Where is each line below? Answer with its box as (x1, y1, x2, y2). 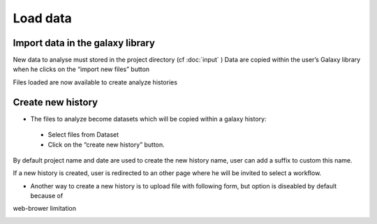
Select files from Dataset (47, 130, 119, 139)
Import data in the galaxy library (13, 37, 155, 49)
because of (30, 192, 64, 200)
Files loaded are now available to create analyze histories (13, 77, 178, 87)
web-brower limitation (13, 204, 77, 213)
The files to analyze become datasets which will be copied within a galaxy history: (30, 114, 267, 123)
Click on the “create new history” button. (47, 140, 165, 149)
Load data (13, 10, 73, 26)
